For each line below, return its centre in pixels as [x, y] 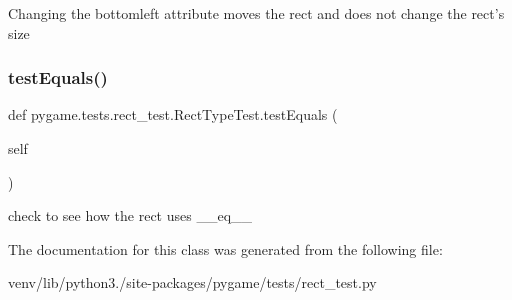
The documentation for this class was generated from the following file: [225, 248]
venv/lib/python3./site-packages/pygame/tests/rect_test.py [192, 282]
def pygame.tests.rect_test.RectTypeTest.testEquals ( [173, 114]
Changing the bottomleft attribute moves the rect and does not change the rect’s [256, 13]
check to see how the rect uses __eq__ [130, 215]
